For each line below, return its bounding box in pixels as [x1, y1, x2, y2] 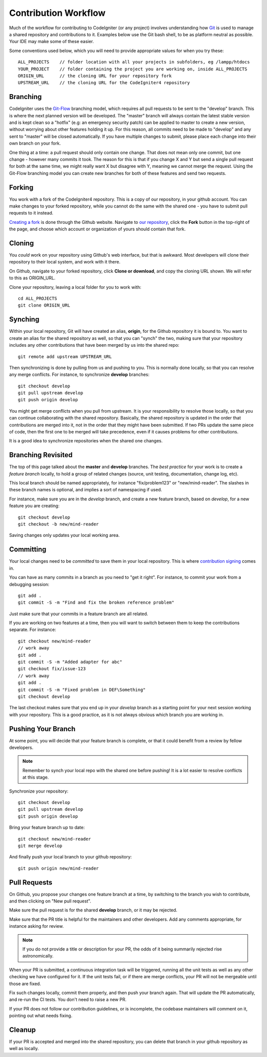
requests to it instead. [9, 210, 54, 216]
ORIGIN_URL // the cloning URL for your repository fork [18, 73, 172, 79]
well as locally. [9, 1046, 39, 1052]
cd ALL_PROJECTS [18, 296, 57, 302]
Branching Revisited [9, 451, 73, 459]
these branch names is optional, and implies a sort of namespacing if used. [9, 487, 163, 493]
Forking [9, 183, 34, 192]
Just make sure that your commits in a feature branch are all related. [9, 611, 148, 617]
